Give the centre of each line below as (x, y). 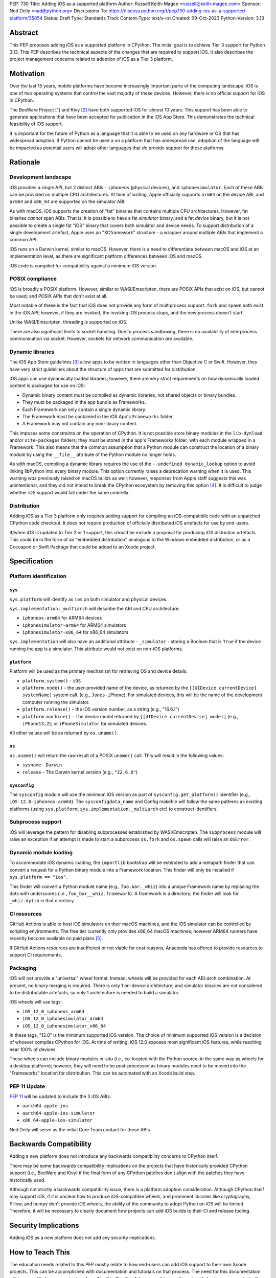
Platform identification (38, 576)
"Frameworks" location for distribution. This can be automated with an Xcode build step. (102, 1073)
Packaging (23, 968)
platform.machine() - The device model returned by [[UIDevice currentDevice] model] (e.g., (130, 716)
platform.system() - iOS (52, 680)
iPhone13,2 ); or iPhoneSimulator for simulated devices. (85, 723)
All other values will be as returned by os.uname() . (64, 733)
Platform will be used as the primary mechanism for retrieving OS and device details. (99, 671)
